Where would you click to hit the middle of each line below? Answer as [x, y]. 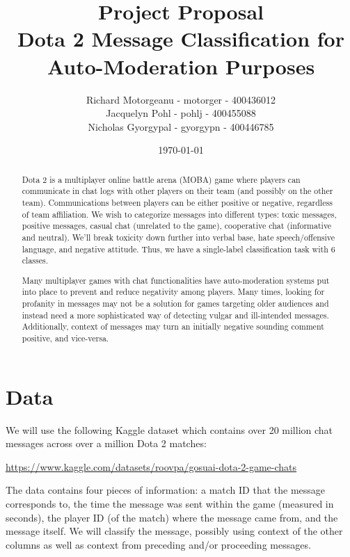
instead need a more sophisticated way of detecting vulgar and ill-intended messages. [175, 315]
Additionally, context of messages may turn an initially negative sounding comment [173, 326]
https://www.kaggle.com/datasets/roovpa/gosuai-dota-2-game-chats [151, 466]
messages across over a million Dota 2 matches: [106, 443]
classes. [35, 260]
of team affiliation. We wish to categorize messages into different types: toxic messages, [179, 214]
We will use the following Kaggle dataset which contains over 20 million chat [169, 429]
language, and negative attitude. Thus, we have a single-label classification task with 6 [178, 249]
